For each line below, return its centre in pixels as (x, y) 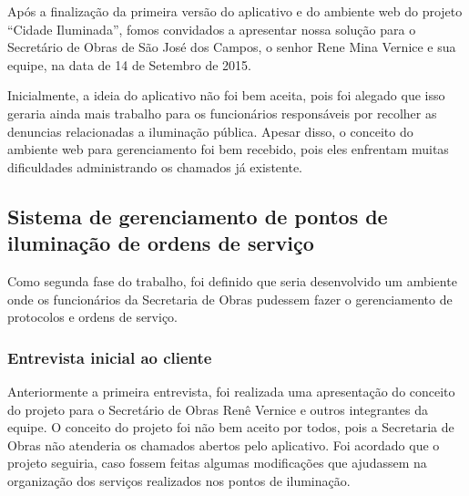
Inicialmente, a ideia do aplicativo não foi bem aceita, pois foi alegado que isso (226, 95)
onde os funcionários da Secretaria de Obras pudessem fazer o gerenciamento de (230, 299)
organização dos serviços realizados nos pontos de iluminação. (179, 480)
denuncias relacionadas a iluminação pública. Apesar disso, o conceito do (210, 131)
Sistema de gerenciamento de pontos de (198, 216)
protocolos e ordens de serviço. (92, 317)
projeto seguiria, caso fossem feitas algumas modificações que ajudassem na (217, 463)
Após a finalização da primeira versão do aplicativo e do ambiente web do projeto (235, 11)
